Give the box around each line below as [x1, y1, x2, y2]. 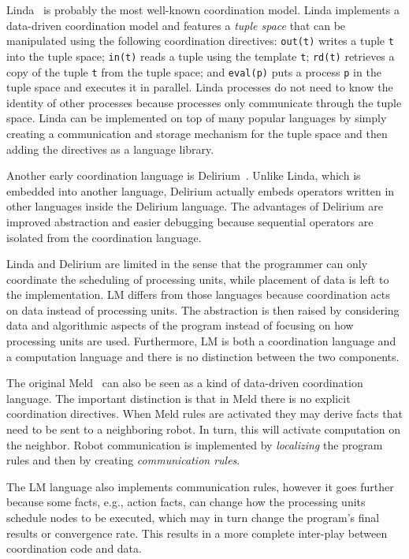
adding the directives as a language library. [6, 140, 214, 157]
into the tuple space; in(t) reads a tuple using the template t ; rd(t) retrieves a [6, 47, 395, 64]
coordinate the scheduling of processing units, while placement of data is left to [6, 270, 389, 287]
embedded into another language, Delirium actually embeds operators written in [6, 182, 395, 199]
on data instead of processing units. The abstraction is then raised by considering [6, 301, 400, 318]
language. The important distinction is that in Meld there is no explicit [6, 389, 351, 406]
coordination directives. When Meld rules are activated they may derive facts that [6, 405, 403, 422]
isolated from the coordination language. [6, 229, 202, 245]
